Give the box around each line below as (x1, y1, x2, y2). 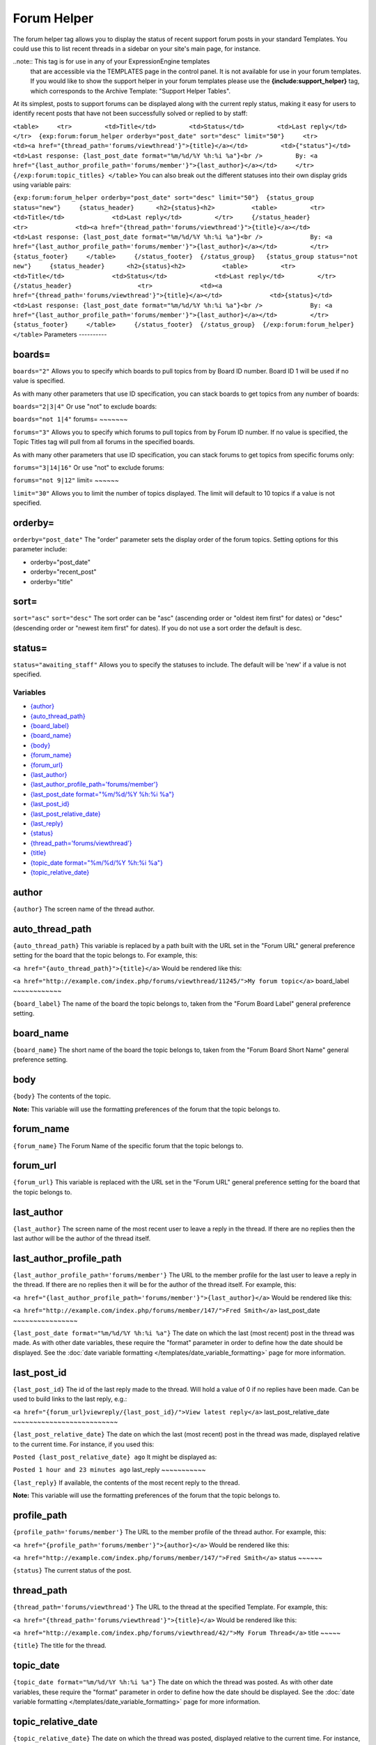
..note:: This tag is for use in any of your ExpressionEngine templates (13, 57, 210, 66)
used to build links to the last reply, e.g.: (13, 1395, 127, 1403)
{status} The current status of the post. (13, 1566, 132, 1575)
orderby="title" (30, 577, 73, 586)
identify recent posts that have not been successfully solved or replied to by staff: (13, 109, 248, 118)
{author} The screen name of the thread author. (13, 905, 155, 913)
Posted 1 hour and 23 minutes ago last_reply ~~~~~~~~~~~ (13, 1466, 206, 1474)
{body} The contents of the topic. (13, 1092, 111, 1101)
